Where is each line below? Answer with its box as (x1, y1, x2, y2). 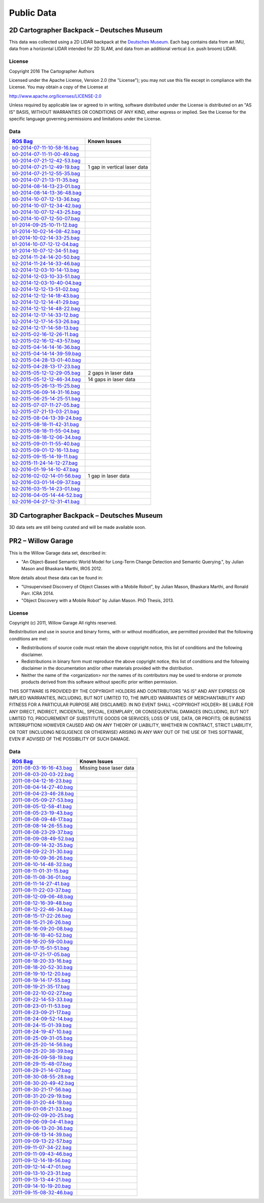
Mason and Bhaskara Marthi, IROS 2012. (21, 566, 103, 572)
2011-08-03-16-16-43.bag (12, 765, 72, 772)
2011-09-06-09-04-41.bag (12, 1118, 73, 1125)
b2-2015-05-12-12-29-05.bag (12, 370, 81, 376)
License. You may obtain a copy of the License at (9, 84, 109, 90)
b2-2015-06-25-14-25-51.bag (12, 395, 81, 402)
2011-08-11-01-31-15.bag (12, 868, 69, 875)
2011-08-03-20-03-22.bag (12, 771, 74, 778)
